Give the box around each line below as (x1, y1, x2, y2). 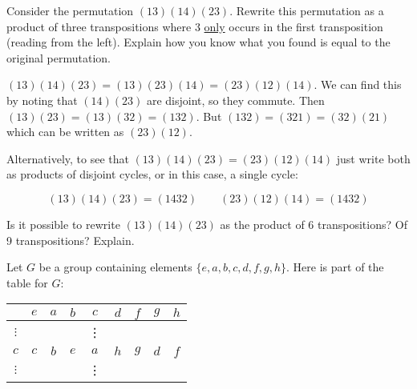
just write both (336, 150, 411, 166)
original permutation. (6, 49, 111, 66)
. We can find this (314, 76, 402, 93)
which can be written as (6, 123, 124, 140)
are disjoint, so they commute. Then (146, 91, 325, 108)
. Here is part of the (286, 259, 384, 275)
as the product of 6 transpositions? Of (220, 215, 407, 232)
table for (6, 274, 48, 291)
